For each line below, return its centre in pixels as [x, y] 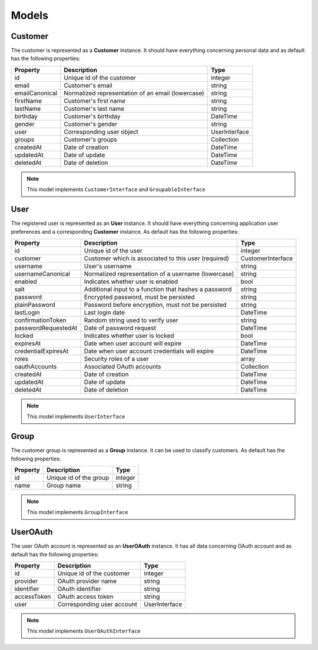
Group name [64, 485]
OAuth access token [85, 596]
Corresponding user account [97, 605]
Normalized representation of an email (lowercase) [134, 93]
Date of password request [120, 328]
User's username [108, 266]
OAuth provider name [87, 581]
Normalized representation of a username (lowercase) [159, 274]
